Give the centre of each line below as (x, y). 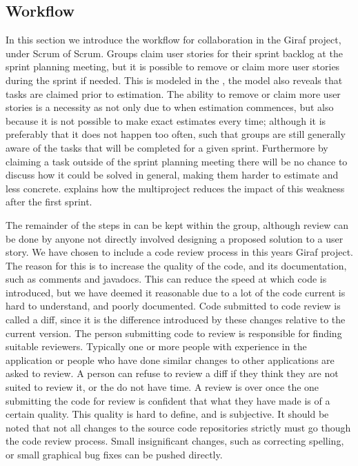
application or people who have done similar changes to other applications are (170, 359)
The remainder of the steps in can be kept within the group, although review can (177, 224)
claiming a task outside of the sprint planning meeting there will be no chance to (177, 161)
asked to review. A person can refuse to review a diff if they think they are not (172, 373)
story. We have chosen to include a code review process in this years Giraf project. (179, 252)
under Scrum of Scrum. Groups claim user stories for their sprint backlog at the (174, 53)
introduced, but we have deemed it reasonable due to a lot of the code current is (176, 292)
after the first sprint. (49, 202)
